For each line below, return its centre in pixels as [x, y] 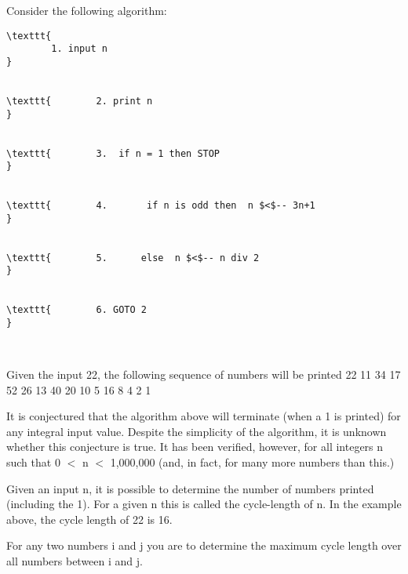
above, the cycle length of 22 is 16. [89, 519]
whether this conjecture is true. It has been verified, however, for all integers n [195, 447]
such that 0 [33, 461]
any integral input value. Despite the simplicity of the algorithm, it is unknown [197, 431]
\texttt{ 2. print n [80, 101]
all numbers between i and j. [75, 560]
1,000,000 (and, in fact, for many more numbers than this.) [252, 461]
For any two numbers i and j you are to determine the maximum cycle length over [204, 545]
